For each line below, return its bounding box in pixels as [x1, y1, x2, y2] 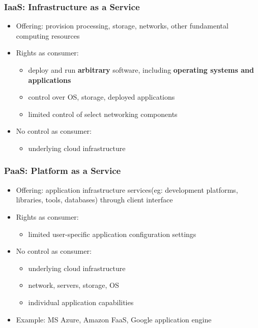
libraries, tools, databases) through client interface [16, 194, 173, 205]
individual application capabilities [28, 296, 134, 307]
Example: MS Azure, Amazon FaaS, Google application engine [16, 314, 212, 324]
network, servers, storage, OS [28, 280, 119, 290]
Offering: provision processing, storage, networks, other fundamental [16, 20, 228, 31]
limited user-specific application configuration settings [28, 228, 196, 239]
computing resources [16, 30, 80, 41]
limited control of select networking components [28, 108, 178, 119]
